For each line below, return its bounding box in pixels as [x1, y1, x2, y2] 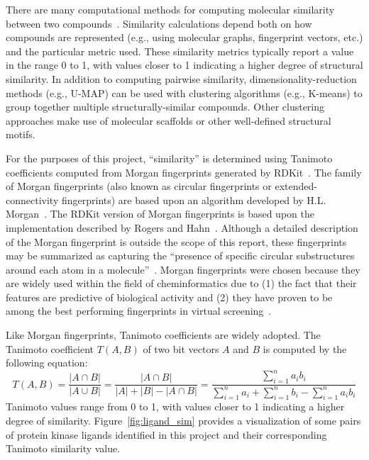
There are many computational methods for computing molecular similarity [6, 2, 335, 16]
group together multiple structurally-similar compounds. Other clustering [6, 99, 325, 114]
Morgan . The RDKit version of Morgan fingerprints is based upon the [6, 206, 314, 221]
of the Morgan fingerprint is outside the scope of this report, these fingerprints [6, 234, 347, 249]
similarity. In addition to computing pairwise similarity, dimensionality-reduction [6, 71, 357, 86]
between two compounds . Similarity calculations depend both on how [6, 16, 312, 30]
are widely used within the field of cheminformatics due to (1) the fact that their [6, 276, 357, 291]
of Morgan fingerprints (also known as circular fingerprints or [6, 179, 272, 193]
